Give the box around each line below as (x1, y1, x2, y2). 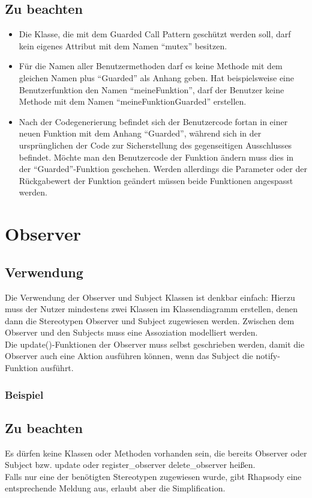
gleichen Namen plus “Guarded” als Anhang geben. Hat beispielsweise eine (19, 71, 295, 84)
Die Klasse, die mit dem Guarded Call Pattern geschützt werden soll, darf (19, 28, 291, 40)
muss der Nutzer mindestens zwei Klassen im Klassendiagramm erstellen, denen (5, 303, 298, 315)
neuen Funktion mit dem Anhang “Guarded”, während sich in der (19, 127, 262, 140)
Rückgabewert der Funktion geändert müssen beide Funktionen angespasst (19, 174, 293, 186)
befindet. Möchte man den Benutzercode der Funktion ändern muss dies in (19, 150, 294, 163)
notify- (256, 349, 280, 362)
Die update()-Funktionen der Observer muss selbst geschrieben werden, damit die (5, 337, 305, 350)
